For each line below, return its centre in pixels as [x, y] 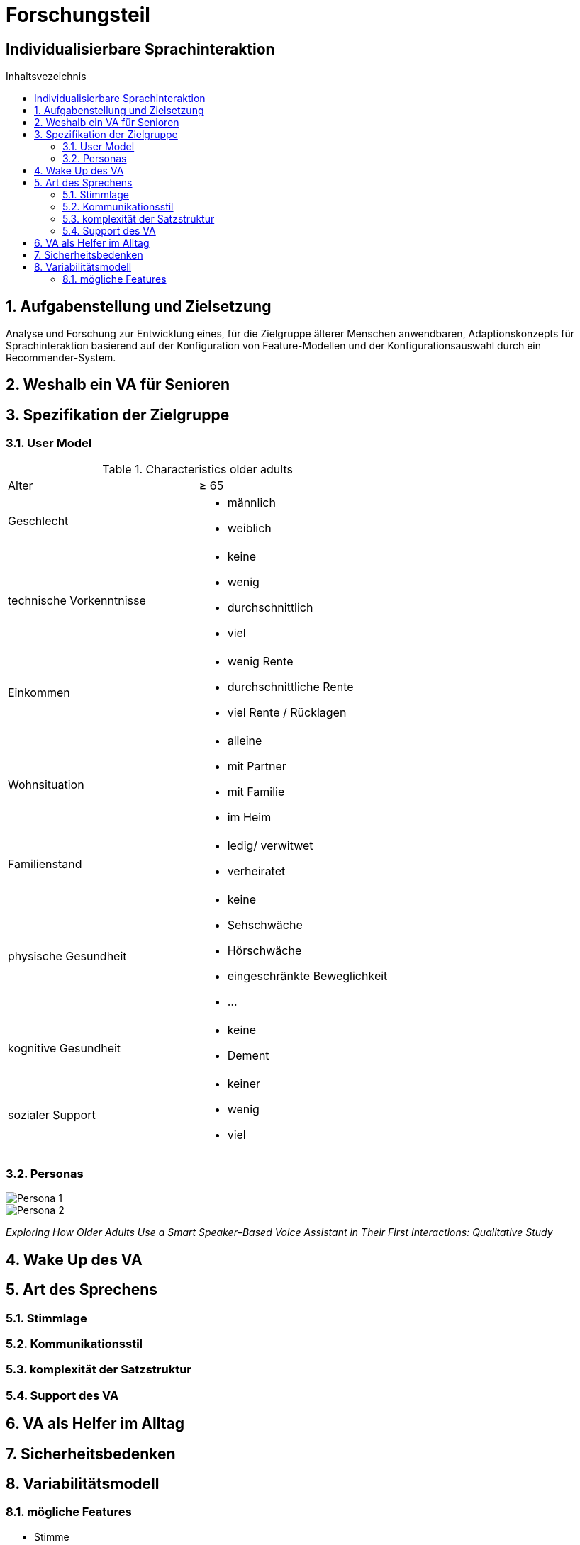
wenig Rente [260, 661]
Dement [248, 1055]
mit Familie [256, 791]
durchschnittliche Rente [290, 686]
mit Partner [257, 766]
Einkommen [39, 692]
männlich [251, 502]
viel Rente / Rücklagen [287, 712]
